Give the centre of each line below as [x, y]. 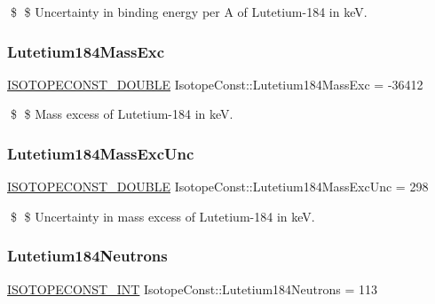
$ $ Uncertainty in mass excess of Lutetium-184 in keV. [162, 216]
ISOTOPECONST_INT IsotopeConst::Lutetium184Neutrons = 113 [192, 288]
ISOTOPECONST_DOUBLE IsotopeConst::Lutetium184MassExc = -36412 [215, 84]
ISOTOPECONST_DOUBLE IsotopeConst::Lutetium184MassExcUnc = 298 [218, 187]
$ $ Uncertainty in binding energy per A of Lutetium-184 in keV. [189, 12]
